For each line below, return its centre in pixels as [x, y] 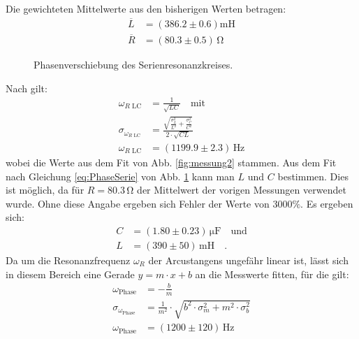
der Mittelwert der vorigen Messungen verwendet [242, 190]
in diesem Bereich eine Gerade [70, 274]
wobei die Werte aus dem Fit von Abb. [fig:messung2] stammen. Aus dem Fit [171, 162]
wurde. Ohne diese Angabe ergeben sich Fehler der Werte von [138, 203]
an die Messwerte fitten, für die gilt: [272, 274]
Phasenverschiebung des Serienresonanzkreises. [133, 65]
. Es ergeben [327, 203]
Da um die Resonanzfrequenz [68, 260]
